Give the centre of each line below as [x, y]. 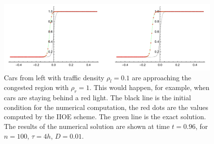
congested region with [36, 87]
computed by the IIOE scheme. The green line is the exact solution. [105, 117]
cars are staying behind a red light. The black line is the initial [98, 98]
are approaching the [162, 77]
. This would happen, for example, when [149, 87]
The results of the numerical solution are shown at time [87, 126]
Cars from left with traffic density [54, 77]
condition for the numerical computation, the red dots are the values [106, 107]
